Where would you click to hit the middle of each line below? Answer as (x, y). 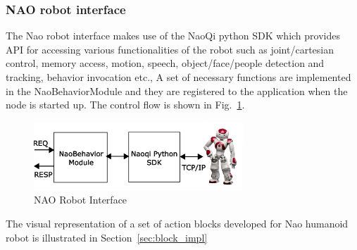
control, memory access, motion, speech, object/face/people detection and (165, 63)
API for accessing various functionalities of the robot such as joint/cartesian (170, 49)
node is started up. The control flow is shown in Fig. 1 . (125, 105)
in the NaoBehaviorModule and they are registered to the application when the (177, 90)
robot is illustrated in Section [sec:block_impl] (107, 237)
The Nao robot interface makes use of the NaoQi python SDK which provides (173, 36)
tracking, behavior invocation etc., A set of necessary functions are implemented (178, 77)
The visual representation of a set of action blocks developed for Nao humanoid (177, 224)
